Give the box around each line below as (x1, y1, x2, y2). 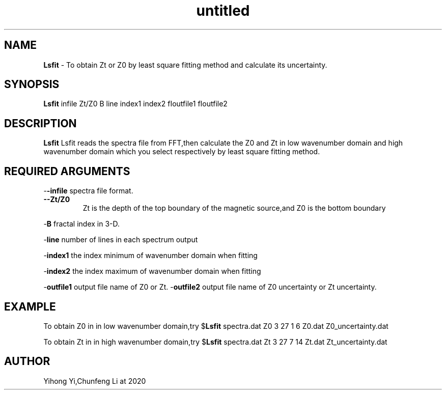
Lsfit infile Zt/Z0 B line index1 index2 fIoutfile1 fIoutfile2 (43, 99, 228, 108)
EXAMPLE (4, 300, 56, 313)
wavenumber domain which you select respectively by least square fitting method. (43, 147, 320, 156)
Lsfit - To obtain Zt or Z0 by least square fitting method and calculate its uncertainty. (43, 60, 327, 69)
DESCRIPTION (4, 117, 77, 130)
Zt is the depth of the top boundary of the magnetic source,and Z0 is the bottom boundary (82, 204, 386, 213)
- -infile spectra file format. (43, 186, 133, 195)
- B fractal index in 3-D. (43, 219, 120, 229)
